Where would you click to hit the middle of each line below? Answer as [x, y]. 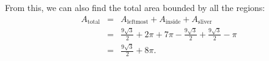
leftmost [138, 22]
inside [173, 22]
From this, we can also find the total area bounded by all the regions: [135, 7]
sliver [205, 22]
